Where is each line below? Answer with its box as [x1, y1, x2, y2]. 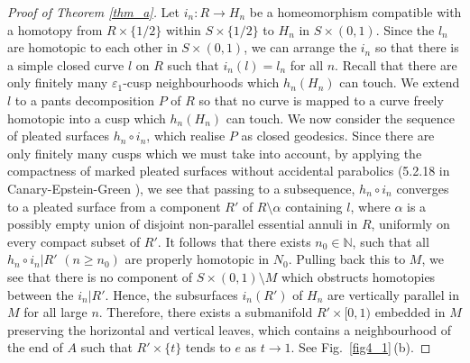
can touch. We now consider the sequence [226, 108, 456, 127]
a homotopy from [7, 20, 103, 39]
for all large [23, 303, 88, 322]
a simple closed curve [7, 55, 124, 74]
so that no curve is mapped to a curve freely [198, 90, 444, 109]
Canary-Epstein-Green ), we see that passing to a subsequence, [7, 178, 355, 197]
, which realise [146, 126, 226, 145]
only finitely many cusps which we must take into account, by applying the [7, 143, 422, 162]
